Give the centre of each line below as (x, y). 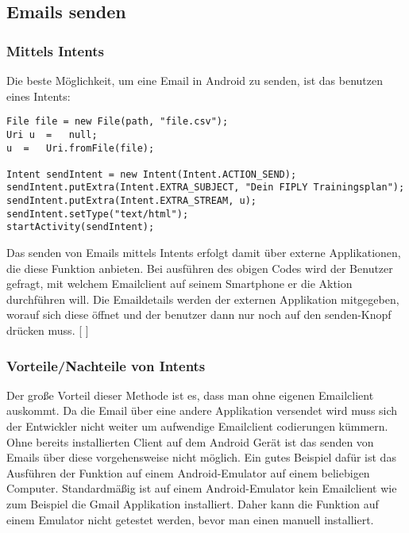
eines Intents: (39, 96)
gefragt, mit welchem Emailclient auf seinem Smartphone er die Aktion (179, 284)
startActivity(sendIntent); (81, 227)
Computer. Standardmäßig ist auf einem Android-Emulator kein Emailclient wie (202, 488)
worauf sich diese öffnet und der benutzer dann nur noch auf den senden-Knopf (199, 314)
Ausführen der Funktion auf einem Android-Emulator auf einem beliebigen (188, 472)
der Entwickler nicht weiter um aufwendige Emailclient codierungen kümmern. (197, 426)
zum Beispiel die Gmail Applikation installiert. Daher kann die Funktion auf (193, 504)
